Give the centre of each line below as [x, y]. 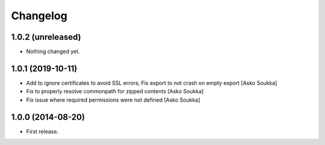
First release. [42, 131]
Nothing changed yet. [53, 52]
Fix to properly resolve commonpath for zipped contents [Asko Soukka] [115, 91]
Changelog [39, 16]
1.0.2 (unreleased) [46, 37]
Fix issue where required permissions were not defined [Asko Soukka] [113, 100]
